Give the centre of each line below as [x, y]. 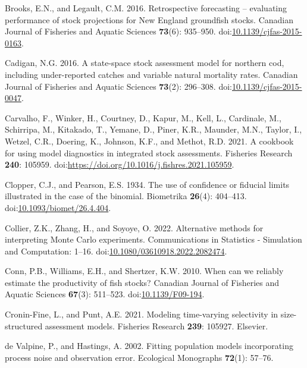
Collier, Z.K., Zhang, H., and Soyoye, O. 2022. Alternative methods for [134, 227]
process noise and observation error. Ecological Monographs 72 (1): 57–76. [139, 357]
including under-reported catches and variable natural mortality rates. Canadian [151, 74]
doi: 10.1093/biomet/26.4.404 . [58, 207]
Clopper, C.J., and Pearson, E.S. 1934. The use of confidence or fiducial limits [147, 184]
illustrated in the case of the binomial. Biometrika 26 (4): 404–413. [126, 196]
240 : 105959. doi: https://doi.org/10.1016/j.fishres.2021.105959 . [120, 164]
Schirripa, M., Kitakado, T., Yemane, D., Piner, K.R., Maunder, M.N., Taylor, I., [153, 129]
